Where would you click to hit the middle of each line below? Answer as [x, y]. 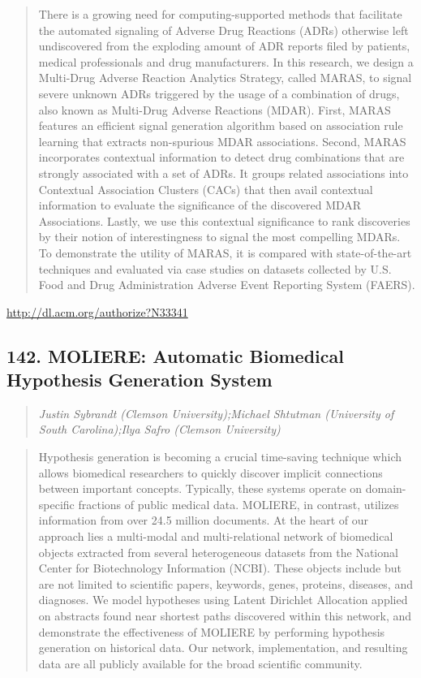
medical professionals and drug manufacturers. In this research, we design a [226, 61]
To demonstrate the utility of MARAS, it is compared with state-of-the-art [225, 252]
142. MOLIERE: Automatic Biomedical [175, 355]
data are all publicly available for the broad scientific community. [200, 663]
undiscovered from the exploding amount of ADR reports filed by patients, [224, 46]
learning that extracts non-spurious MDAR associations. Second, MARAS [222, 141]
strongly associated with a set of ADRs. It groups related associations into [223, 173]
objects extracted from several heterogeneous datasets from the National [218, 552]
